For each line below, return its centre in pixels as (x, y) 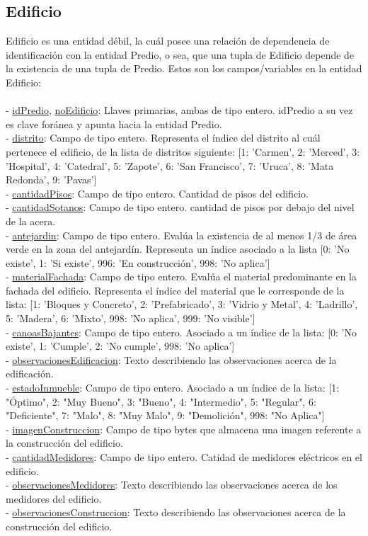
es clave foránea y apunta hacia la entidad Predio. (114, 124)
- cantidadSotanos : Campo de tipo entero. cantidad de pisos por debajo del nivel (180, 207)
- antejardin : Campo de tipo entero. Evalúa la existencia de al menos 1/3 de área (182, 235)
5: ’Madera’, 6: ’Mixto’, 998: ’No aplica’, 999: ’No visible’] (131, 318)
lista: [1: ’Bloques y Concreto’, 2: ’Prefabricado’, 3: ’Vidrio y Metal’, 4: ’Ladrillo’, (182, 304)
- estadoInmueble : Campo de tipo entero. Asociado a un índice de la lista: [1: (173, 388)
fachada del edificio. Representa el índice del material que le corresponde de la (175, 290)
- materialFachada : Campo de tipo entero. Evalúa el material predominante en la (181, 276)
